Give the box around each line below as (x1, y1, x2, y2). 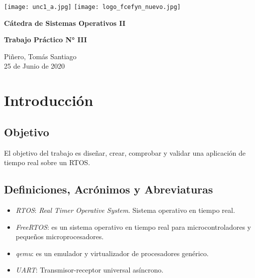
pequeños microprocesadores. (15, 231, 104, 242)
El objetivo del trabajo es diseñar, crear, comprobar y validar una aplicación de (4, 147, 246, 158)
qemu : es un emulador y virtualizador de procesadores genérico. (15, 248, 209, 258)
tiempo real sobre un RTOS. (4, 157, 90, 168)
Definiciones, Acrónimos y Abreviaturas (4, 182, 213, 197)
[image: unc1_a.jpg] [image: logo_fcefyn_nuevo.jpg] (4, 3, 181, 10)
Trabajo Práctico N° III (4, 34, 87, 45)
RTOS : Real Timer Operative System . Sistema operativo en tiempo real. (15, 205, 235, 215)
